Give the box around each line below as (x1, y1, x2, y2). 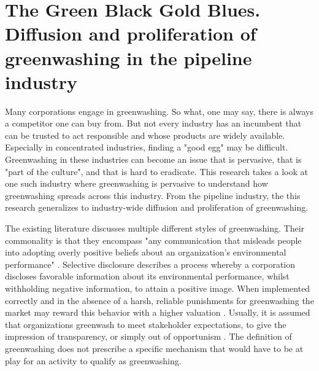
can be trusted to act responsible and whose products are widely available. (5, 128, 285, 141)
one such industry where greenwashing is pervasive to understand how (5, 177, 268, 190)
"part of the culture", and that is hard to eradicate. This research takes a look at (5, 165, 309, 178)
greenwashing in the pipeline (5, 45, 252, 70)
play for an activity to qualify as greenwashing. (5, 354, 182, 367)
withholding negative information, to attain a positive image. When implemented (5, 282, 310, 294)
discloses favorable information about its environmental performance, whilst (5, 270, 290, 283)
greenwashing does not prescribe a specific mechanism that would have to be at (5, 342, 304, 354)
